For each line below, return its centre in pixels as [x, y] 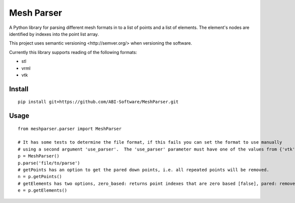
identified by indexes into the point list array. [54, 34]
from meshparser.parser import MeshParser [70, 128]
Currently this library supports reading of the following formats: [73, 52]
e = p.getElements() [43, 190]
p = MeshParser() [39, 156]
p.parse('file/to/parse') [49, 163]
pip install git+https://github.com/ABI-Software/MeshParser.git [98, 102]
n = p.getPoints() [40, 177]
